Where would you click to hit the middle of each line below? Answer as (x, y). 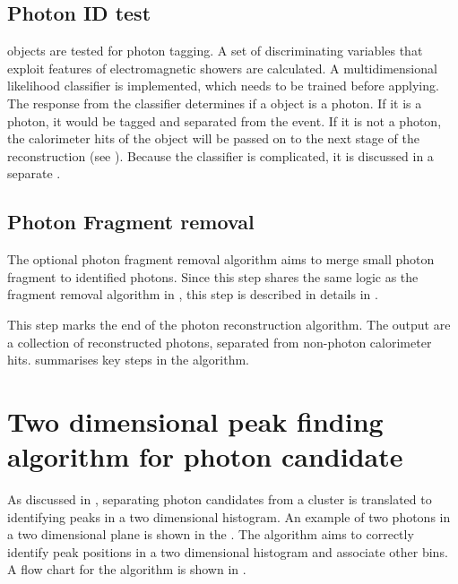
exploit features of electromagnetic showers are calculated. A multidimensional (222, 68)
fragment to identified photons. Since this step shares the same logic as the (213, 276)
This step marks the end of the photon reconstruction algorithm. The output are (229, 324)
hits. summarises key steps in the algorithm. (129, 360)
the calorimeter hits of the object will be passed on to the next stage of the (214, 138)
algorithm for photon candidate (205, 456)
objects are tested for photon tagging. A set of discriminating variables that (215, 51)
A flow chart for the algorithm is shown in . (127, 569)
